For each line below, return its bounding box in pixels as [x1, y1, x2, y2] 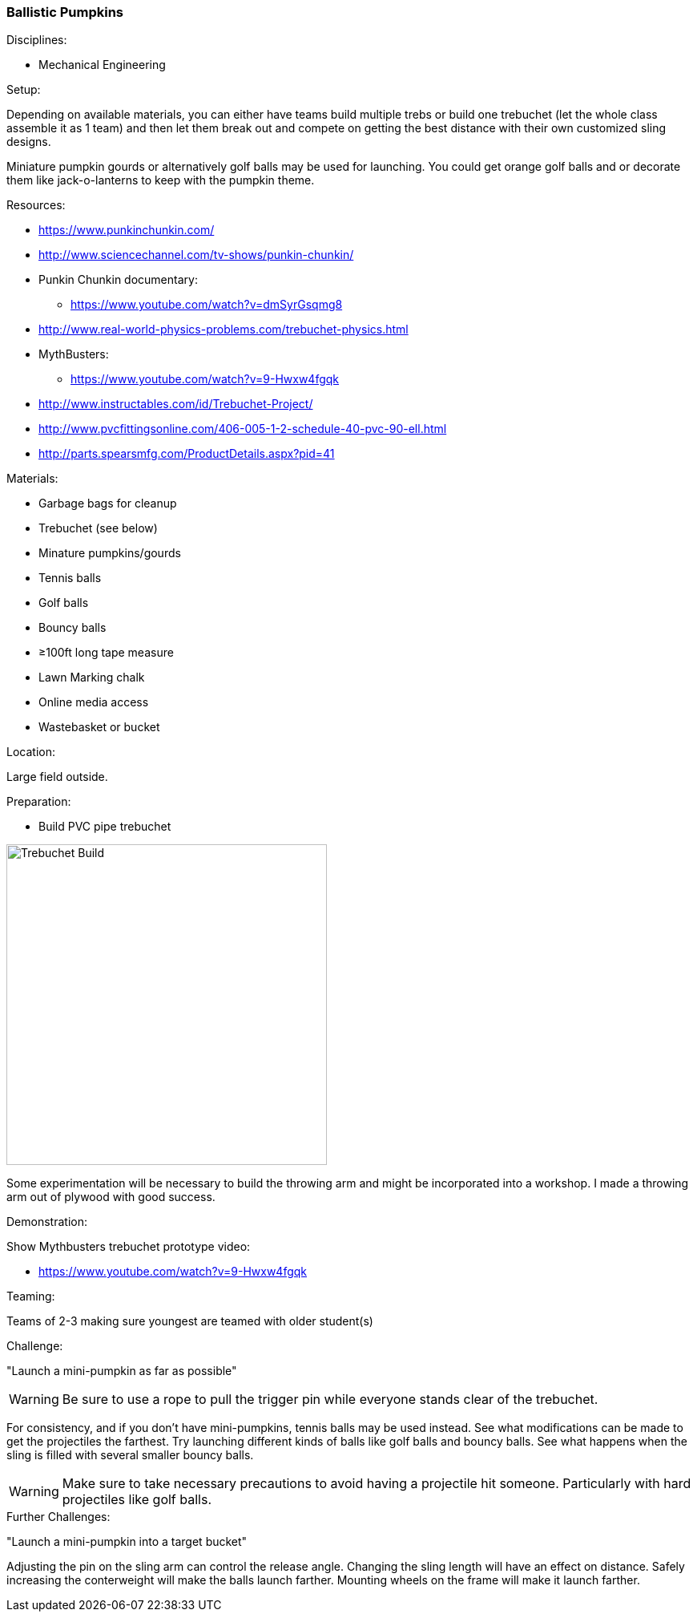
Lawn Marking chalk [38, 670, 145, 685]
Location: [6, 745, 55, 759]
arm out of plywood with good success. [6, 1190, 216, 1204]
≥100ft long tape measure [38, 645, 174, 660]
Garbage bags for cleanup [38, 496, 177, 511]
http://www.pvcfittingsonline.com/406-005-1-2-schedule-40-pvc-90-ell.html [38, 422, 447, 436]
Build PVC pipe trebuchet [38, 819, 171, 834]
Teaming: [6, 1289, 55, 1304]
